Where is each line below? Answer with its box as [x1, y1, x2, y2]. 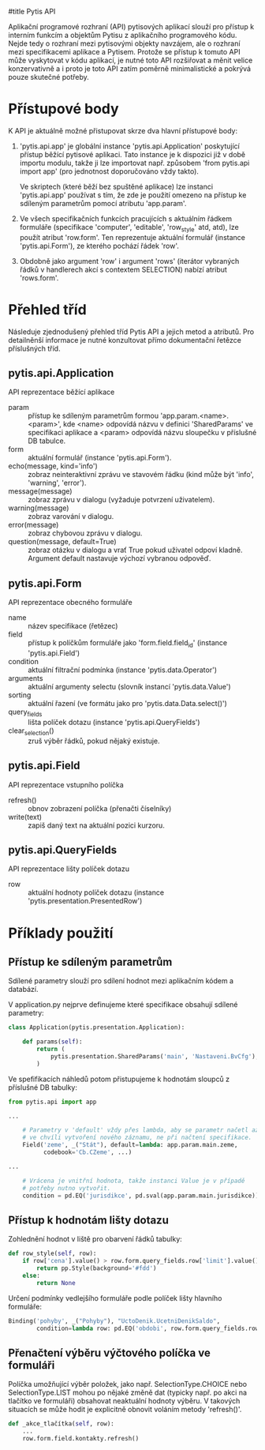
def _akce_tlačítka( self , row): [8, 1420, 114, 1428]
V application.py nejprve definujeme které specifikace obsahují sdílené [8, 1000, 238, 1009]
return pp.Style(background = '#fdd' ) [36, 1264, 157, 1272]
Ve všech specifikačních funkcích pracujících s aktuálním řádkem [19, 213, 233, 224]
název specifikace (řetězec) [28, 622, 118, 631]
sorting [8, 690, 32, 700]
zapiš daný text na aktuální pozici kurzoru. [28, 821, 166, 830]
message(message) [8, 486, 73, 496]
